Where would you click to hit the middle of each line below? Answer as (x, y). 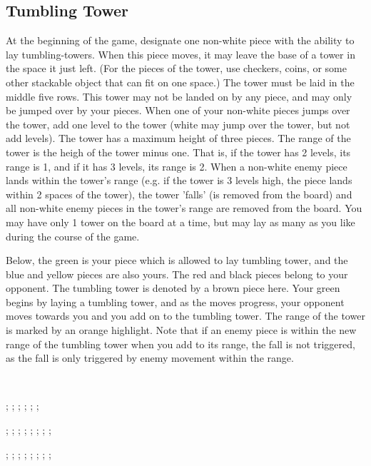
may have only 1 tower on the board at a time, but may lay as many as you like (181, 222)
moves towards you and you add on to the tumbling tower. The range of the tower (185, 316)
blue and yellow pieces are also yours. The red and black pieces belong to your (177, 274)
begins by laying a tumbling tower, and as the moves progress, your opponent (175, 302)
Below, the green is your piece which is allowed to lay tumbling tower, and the (177, 260)
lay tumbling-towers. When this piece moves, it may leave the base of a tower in (181, 54)
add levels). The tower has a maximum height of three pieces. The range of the (178, 138)
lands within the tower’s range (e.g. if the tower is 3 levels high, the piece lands (179, 180)
